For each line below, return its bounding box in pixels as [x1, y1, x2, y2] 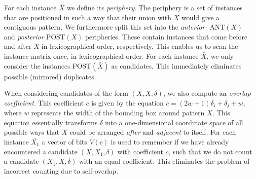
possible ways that [4, 127, 60, 137]
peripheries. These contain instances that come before [85, 31, 248, 41]
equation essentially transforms [4, 117, 98, 127]
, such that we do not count [168, 146, 252, 156]
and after [4, 41, 32, 51]
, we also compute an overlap [163, 88, 251, 98]
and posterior [4, 31, 44, 41]
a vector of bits [41, 136, 87, 146]
